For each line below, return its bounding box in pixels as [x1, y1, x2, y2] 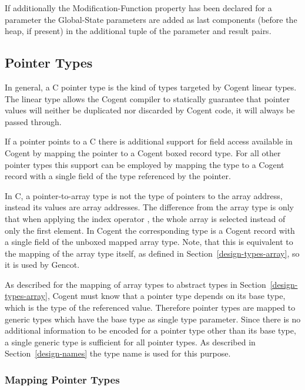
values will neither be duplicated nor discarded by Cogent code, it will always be [5, 104, 295, 116]
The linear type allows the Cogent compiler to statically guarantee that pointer [5, 92, 290, 105]
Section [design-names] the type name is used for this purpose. [5, 347, 231, 359]
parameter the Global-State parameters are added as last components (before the [5, 13, 297, 25]
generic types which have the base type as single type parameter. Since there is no [5, 312, 301, 325]
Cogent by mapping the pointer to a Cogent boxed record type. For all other [5, 146, 281, 159]
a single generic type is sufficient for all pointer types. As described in [5, 335, 256, 348]
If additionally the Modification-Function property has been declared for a [5, 2, 272, 14]
